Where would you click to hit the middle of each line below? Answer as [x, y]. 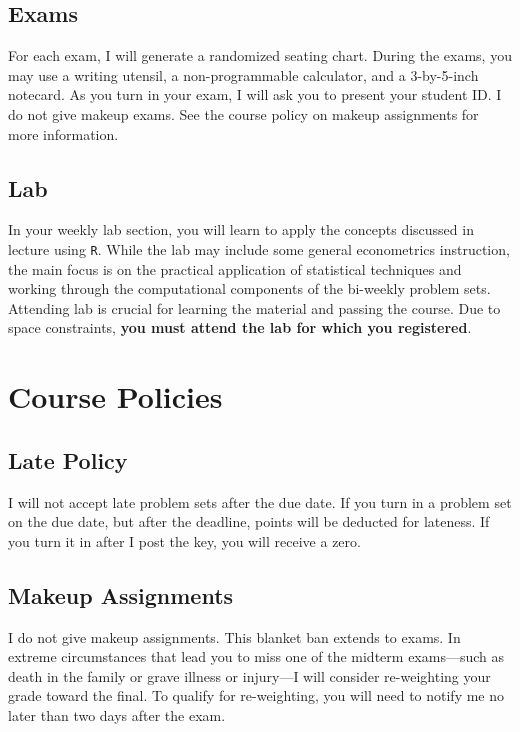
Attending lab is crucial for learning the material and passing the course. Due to [254, 307]
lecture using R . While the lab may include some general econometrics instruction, [259, 248]
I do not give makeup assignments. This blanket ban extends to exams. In [234, 636]
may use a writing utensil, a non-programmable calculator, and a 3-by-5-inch [243, 74]
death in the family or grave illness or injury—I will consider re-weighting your [249, 675]
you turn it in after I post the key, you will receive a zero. [184, 540]
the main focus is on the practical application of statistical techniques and [235, 268]
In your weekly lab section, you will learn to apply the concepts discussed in [241, 229]
